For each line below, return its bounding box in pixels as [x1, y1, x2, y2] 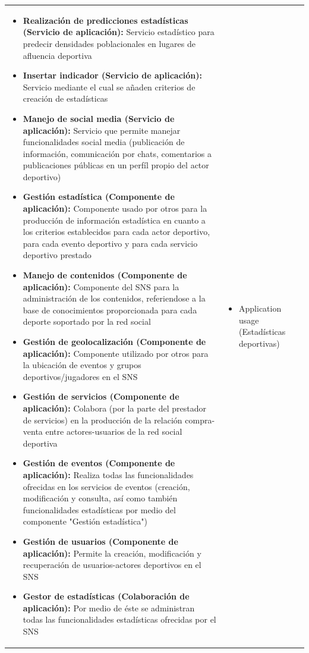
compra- [185, 413, 215, 426]
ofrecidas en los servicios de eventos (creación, [23, 480, 190, 492]
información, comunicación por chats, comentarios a [23, 147, 212, 159]
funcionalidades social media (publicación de [23, 136, 185, 148]
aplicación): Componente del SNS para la [23, 280, 179, 293]
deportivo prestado [23, 249, 92, 261]
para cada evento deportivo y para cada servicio [23, 237, 198, 249]
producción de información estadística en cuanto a [23, 214, 206, 226]
